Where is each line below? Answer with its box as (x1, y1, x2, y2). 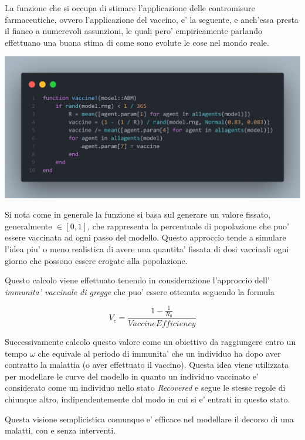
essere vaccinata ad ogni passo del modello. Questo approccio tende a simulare (5, 231, 286, 243)
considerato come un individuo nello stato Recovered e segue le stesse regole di (5, 381, 286, 394)
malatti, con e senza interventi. (5, 424, 116, 436)
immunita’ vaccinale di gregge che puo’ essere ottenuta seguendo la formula (5, 285, 274, 297)
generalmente (5, 219, 52, 232)
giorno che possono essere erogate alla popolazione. (5, 254, 188, 266)
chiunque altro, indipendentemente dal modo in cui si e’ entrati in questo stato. (5, 393, 290, 405)
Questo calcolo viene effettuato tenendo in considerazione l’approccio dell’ (5, 274, 270, 286)
